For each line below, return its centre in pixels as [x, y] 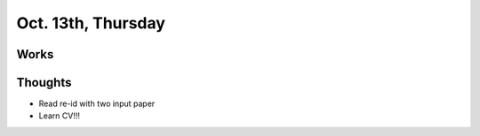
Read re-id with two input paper [97, 104]
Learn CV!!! [59, 116]
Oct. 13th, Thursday [91, 23]
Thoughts [44, 83]
